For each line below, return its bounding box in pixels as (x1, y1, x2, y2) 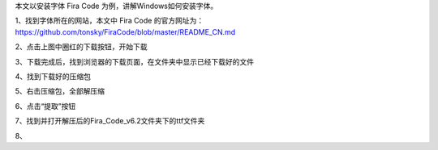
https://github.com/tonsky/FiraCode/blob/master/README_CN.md (15, 27, 236, 36)
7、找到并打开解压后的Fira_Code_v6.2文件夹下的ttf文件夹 (15, 116, 205, 126)
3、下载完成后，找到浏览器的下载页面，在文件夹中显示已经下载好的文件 (15, 56, 255, 66)
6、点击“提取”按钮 (15, 101, 76, 110)
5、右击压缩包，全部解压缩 (15, 86, 105, 96)
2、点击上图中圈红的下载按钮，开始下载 (15, 42, 148, 52)
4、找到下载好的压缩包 (15, 71, 92, 81)
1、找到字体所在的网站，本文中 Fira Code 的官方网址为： (15, 16, 204, 26)
